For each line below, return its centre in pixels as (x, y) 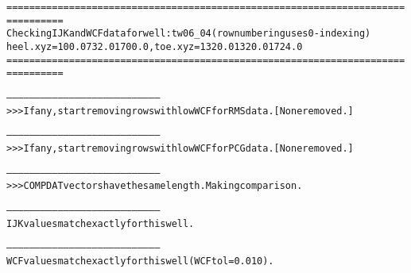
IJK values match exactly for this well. (101, 223)
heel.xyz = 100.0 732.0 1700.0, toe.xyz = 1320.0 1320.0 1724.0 (155, 46)
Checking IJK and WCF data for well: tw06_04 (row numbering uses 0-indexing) (189, 34)
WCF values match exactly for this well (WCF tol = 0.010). (140, 261)
